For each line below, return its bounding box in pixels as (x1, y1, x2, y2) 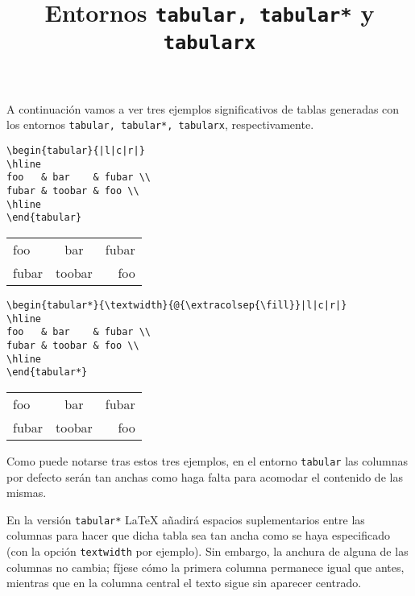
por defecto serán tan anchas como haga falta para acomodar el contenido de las (6, 468, 403, 485)
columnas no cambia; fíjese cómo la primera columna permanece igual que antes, (6, 558, 405, 575)
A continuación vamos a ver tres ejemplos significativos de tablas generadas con (6, 100, 400, 117)
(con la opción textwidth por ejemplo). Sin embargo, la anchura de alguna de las (6, 543, 409, 560)
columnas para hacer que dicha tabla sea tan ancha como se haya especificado (6, 527, 390, 544)
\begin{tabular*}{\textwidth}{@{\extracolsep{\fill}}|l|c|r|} (6, 300, 347, 311)
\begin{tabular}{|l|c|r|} (6, 145, 145, 157)
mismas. (6, 484, 47, 501)
